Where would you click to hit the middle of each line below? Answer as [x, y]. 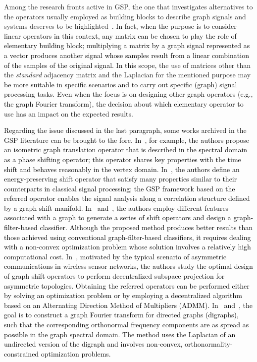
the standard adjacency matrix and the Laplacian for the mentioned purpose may [128, 75]
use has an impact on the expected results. [69, 113]
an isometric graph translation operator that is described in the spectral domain [126, 150]
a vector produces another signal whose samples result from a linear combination [127, 55]
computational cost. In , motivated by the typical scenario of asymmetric [115, 256]
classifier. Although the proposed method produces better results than [146, 227]
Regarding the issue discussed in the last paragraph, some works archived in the [125, 130]
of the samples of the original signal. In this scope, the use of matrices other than [128, 65]
